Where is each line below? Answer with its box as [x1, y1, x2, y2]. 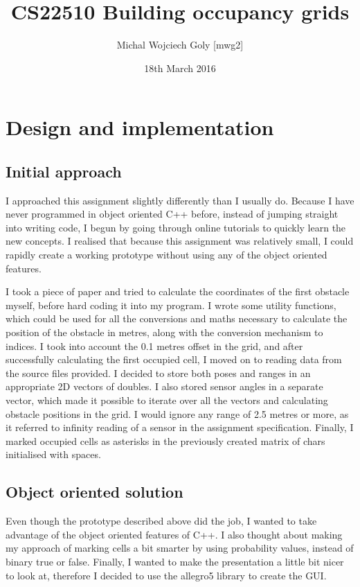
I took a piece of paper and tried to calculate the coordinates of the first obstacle [6, 284, 350, 299]
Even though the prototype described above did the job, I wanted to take [6, 514, 317, 528]
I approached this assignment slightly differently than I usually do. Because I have [6, 193, 354, 207]
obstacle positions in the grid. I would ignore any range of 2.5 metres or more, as [6, 406, 349, 421]
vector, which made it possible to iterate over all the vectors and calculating [6, 393, 328, 408]
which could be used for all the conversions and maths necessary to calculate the [6, 311, 348, 326]
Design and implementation [6, 113, 274, 141]
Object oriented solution [6, 481, 183, 502]
